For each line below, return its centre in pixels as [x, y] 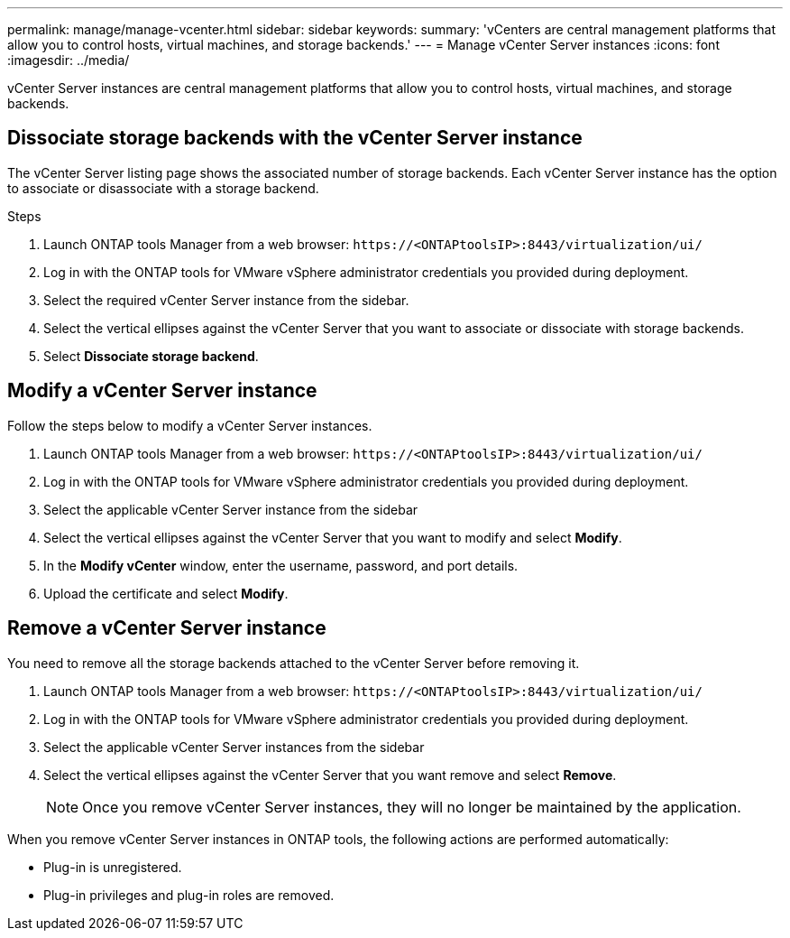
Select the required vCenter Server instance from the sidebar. [226, 300]
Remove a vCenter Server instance [167, 628]
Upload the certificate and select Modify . [166, 593]
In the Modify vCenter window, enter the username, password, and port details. [281, 565]
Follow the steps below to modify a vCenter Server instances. [190, 425]
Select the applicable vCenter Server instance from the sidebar [231, 509]
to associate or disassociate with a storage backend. [163, 188]
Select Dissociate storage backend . [151, 356]
